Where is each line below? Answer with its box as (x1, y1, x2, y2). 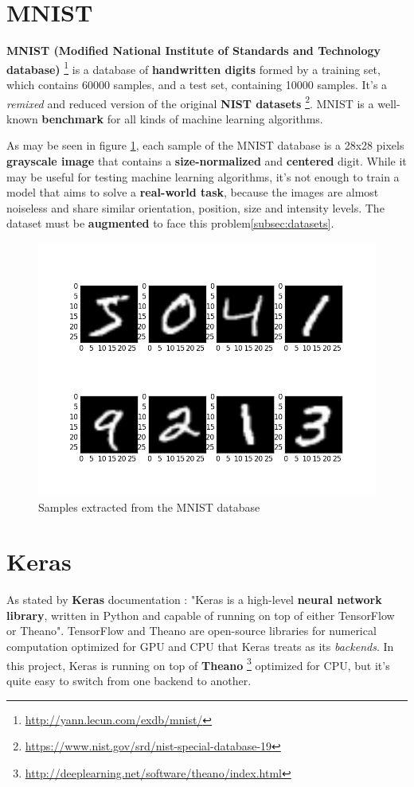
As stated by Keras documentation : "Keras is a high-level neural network (6, 591, 382, 608)
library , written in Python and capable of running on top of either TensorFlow (6, 606, 395, 623)
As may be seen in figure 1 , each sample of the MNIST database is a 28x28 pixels (6, 137, 404, 154)
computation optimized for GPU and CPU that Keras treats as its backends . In (6, 638, 394, 655)
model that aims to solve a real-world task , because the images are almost (6, 184, 379, 201)
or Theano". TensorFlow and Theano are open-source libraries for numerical (6, 622, 377, 639)
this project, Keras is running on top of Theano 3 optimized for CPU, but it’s (6, 654, 390, 673)
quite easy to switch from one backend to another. (6, 672, 252, 688)
